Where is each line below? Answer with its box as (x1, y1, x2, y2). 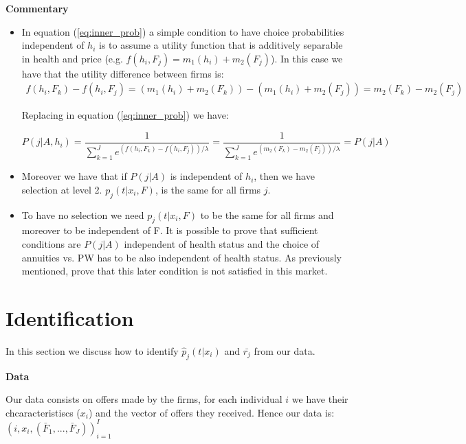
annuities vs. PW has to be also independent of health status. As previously (21, 250, 342, 264)
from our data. (254, 343, 315, 358)
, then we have (254, 169, 315, 183)
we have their (291, 392, 348, 406)
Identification (5, 303, 134, 331)
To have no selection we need (21, 207, 144, 222)
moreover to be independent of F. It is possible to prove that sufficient (21, 223, 318, 237)
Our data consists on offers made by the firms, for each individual (5, 392, 282, 406)
